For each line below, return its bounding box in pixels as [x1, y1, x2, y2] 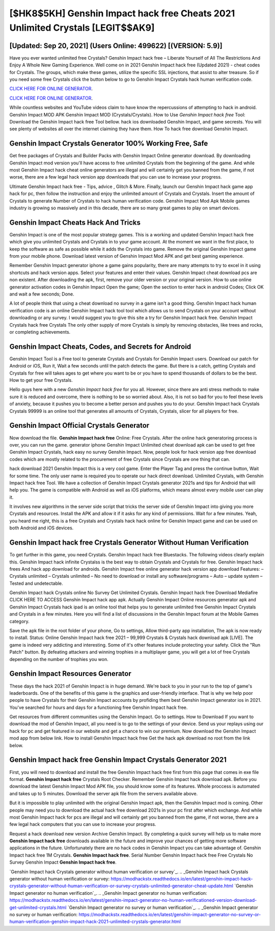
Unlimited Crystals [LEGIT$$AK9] [9, 22, 155, 33]
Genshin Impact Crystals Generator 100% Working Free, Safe [9, 139, 208, 148]
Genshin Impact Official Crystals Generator [9, 421, 150, 430]
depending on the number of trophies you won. [9, 656, 109, 662]
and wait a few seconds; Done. [9, 291, 75, 297]
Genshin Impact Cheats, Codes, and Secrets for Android [9, 342, 191, 351]
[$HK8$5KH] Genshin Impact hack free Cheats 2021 [9, 8, 235, 19]
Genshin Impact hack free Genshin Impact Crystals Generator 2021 [9, 755, 227, 764]
